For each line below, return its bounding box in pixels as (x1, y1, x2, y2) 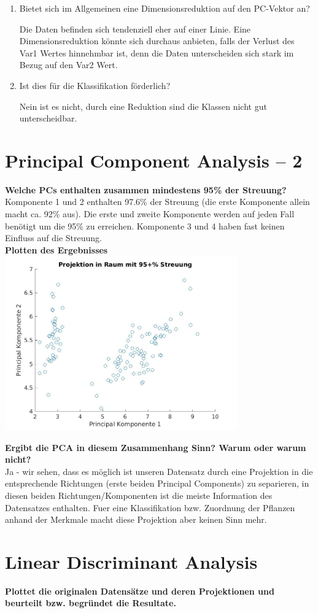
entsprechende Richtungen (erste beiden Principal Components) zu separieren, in (5, 477, 309, 490)
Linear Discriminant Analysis (5, 549, 258, 574)
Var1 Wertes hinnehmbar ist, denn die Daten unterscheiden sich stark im (19, 46, 294, 59)
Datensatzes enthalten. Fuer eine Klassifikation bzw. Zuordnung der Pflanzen (5, 501, 295, 514)
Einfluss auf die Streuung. (5, 231, 102, 244)
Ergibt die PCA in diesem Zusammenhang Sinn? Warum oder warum (5, 441, 306, 453)
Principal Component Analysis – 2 (5, 147, 303, 172)
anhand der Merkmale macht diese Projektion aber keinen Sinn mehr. (5, 513, 267, 526)
